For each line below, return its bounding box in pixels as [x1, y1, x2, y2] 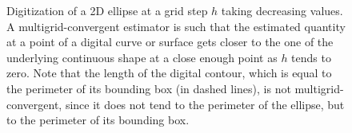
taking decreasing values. [221, 2, 343, 18]
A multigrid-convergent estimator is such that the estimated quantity [6, 18, 346, 34]
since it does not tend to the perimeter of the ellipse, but [65, 96, 345, 112]
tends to [291, 49, 331, 65]
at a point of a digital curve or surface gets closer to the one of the [6, 33, 334, 50]
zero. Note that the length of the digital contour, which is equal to [6, 65, 332, 81]
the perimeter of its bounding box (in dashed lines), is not [6, 80, 291, 96]
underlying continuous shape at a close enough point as [6, 49, 278, 65]
